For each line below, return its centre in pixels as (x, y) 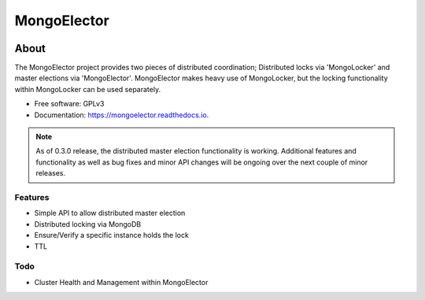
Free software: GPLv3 (69, 104)
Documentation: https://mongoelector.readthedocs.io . (122, 115)
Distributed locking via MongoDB (88, 224)
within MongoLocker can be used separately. (88, 89)
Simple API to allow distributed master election (110, 213)
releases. (51, 173)
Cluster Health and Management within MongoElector (121, 282)
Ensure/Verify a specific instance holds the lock (111, 235)
